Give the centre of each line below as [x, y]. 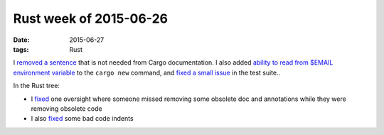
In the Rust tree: [37, 86]
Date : [21, 40]
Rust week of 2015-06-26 [91, 18]
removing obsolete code [66, 108]
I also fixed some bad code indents [82, 119]
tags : [21, 49]
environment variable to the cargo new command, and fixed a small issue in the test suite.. [147, 72]
